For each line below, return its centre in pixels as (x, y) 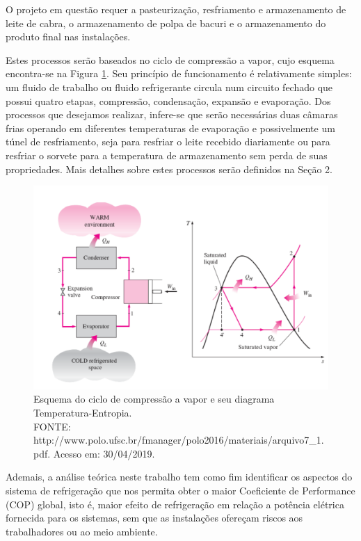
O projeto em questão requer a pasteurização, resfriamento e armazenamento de (176, 9)
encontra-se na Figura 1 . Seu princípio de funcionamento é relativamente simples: (179, 73)
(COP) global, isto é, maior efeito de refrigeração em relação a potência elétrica (175, 504)
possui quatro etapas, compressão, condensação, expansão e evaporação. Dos (168, 100)
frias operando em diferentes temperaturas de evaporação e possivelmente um (170, 128)
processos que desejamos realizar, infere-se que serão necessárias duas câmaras (172, 114)
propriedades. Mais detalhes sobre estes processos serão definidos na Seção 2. (169, 169)
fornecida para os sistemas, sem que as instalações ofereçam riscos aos (154, 518)
